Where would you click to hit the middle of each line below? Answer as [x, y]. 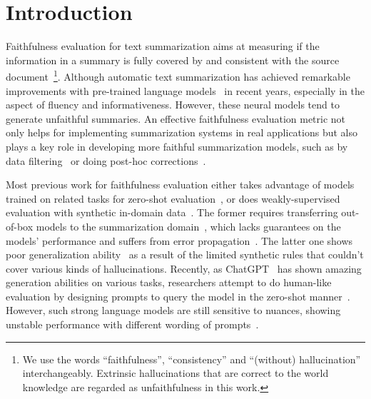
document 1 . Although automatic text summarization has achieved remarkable [178, 75]
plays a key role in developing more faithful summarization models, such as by [177, 146]
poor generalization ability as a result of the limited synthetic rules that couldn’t [185, 254]
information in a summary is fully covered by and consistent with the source [173, 60]
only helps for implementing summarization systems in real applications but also [182, 132]
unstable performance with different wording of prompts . [132, 324]
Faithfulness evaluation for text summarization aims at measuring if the [163, 46]
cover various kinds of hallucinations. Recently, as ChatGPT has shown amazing [184, 268]
